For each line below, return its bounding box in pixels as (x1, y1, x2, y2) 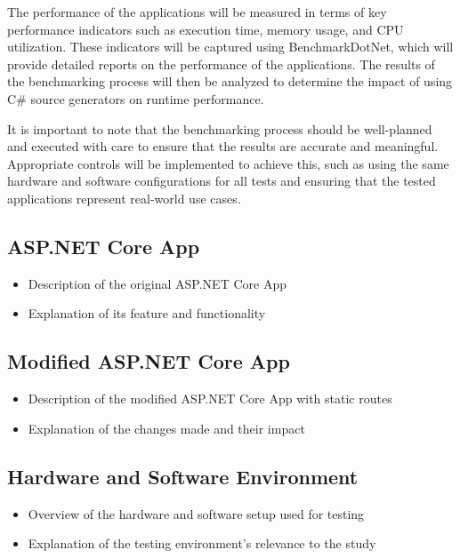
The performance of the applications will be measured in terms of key (7, 3, 387, 20)
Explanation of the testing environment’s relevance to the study (28, 534, 376, 553)
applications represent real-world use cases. (7, 188, 241, 207)
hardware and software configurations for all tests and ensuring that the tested (7, 171, 436, 190)
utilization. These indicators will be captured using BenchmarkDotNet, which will (7, 37, 454, 56)
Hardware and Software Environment (7, 462, 359, 490)
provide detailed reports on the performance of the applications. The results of (7, 54, 435, 73)
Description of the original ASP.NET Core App (28, 274, 286, 292)
